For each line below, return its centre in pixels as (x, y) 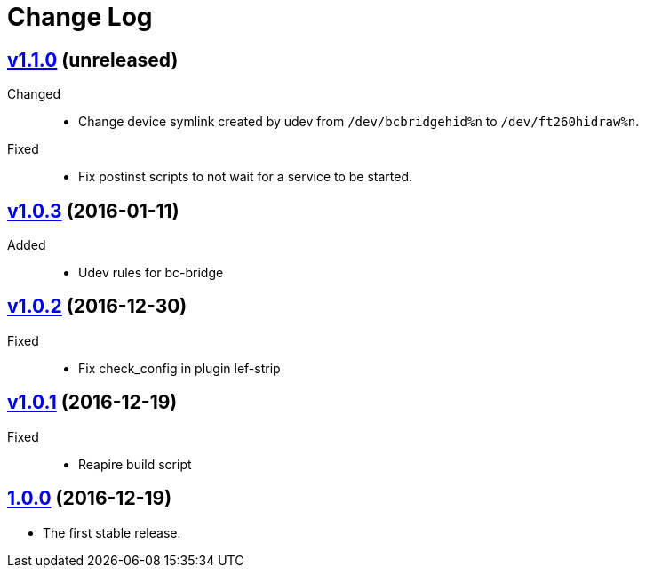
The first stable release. (112, 532)
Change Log (80, 17)
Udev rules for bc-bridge (151, 273)
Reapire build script (135, 464)
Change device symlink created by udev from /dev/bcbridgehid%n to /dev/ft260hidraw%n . (359, 122)
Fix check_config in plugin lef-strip (179, 368)
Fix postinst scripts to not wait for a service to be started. (246, 177)
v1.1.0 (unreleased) (93, 60)
